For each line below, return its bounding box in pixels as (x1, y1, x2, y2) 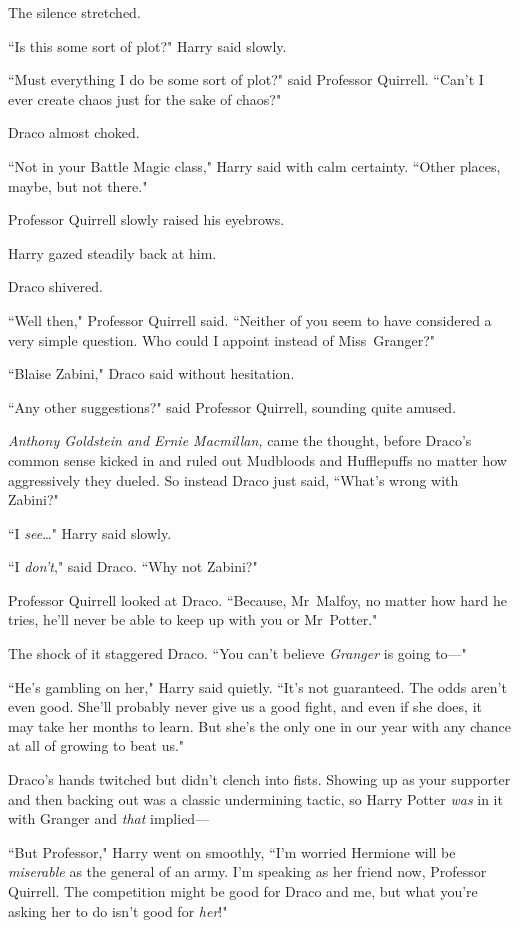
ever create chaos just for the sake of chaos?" (8, 88, 282, 109)
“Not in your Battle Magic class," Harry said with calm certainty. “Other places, (8, 155, 501, 176)
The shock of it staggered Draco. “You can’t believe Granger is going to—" (8, 643, 467, 664)
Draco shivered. (8, 276, 103, 297)
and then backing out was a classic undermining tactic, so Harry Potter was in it (8, 788, 503, 809)
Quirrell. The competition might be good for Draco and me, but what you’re (8, 881, 478, 901)
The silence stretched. (8, 2, 141, 22)
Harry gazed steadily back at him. (8, 242, 217, 263)
